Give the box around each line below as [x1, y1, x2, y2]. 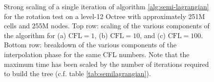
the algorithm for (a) [4, 30, 66, 40]
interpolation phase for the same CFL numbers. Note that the [4, 49, 190, 59]
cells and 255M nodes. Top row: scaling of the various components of [4, 20, 210, 31]
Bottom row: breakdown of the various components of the [4, 40, 177, 50]
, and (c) [140, 30, 166, 40]
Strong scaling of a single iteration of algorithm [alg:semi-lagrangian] [4, 1, 209, 11]
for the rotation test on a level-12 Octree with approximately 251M [4, 11, 205, 21]
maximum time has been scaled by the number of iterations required [4, 59, 209, 69]
